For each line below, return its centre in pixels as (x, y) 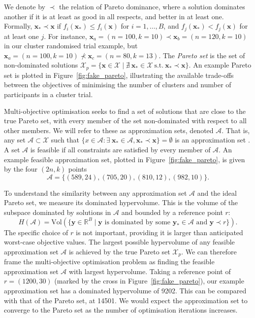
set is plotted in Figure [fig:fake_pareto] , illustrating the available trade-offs (119, 75)
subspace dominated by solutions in (58, 212)
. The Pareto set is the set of (202, 55)
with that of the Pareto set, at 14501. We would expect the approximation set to (126, 300)
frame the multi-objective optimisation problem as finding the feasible (109, 262)
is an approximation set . (212, 140)
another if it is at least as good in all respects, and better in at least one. (114, 16)
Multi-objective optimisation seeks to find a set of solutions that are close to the (125, 111)
